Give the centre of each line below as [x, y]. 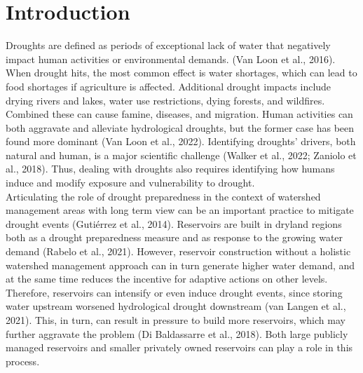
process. [23, 361]
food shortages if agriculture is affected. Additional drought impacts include [169, 86]
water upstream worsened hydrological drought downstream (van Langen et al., [176, 306]
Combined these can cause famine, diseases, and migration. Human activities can [179, 114]
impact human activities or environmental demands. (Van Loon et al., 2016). [171, 59]
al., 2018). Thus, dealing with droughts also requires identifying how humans [170, 169]
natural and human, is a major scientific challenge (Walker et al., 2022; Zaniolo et [181, 155]
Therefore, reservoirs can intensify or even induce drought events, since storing [174, 292]
